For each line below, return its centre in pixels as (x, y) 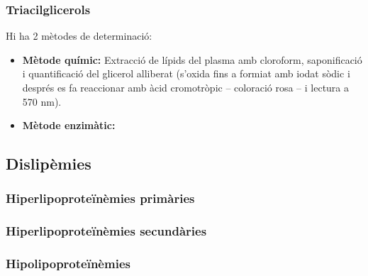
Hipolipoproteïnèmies (68, 264)
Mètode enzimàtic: (69, 125)
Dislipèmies (49, 164)
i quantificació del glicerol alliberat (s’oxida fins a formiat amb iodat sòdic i (186, 73)
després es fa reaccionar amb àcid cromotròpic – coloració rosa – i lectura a (186, 87)
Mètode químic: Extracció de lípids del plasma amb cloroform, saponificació (192, 59)
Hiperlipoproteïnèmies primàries (100, 198)
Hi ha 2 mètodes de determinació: (79, 36)
